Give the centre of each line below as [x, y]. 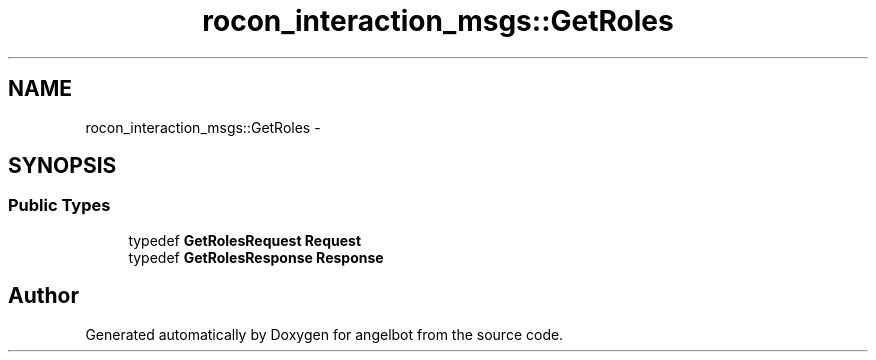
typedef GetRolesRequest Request [245, 240]
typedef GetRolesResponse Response [256, 257]
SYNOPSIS [62, 166]
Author [43, 296]
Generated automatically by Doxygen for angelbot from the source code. [324, 334]
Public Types [59, 205]
